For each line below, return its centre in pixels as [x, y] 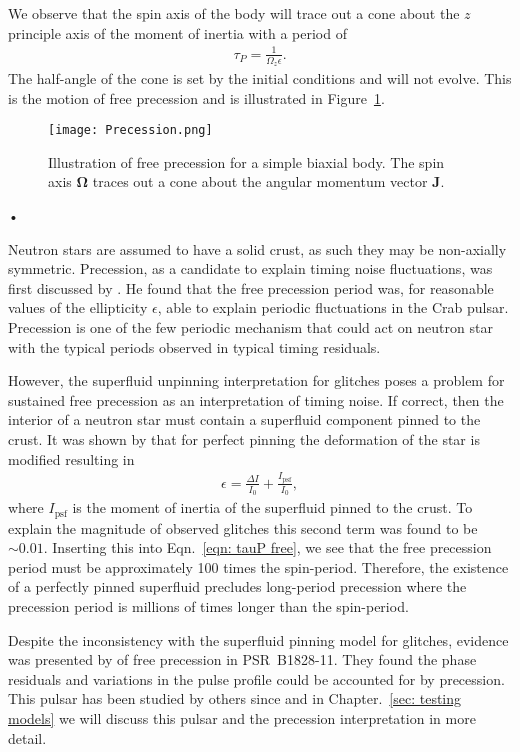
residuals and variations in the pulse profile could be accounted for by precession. [256, 678]
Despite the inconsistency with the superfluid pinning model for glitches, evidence [258, 639]
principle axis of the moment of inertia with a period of [177, 32]
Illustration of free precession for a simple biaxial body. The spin [246, 161]
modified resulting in [71, 458]
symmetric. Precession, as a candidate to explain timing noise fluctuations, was [250, 268]
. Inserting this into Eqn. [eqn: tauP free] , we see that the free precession [267, 547]
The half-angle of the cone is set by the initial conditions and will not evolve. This [260, 77]
